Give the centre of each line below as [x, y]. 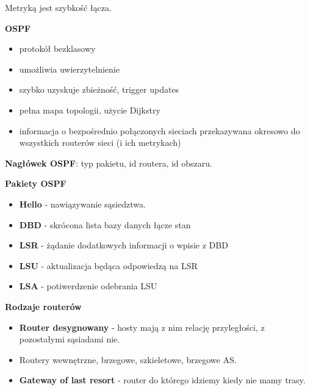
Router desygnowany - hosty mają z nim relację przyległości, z [142, 327]
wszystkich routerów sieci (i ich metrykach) [100, 143]
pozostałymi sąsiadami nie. [70, 339]
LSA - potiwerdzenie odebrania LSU [88, 286]
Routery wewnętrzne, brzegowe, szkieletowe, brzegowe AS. [128, 359]
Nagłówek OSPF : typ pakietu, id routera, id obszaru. [109, 163]
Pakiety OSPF [36, 183]
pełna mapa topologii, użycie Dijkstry [90, 110]
